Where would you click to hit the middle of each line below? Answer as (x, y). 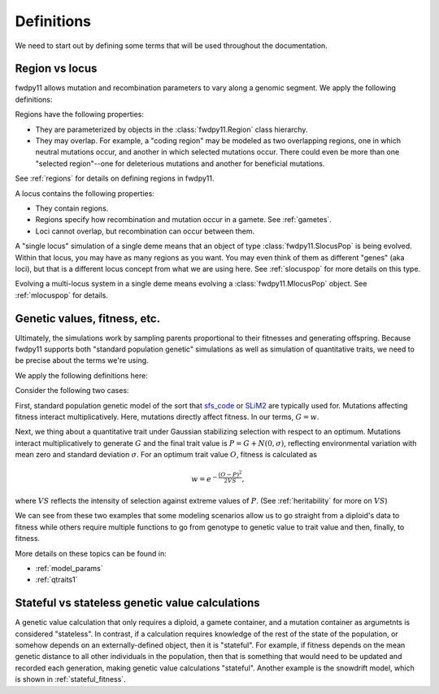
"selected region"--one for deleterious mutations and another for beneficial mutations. (180, 164)
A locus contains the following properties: (85, 193)
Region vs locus (56, 69)
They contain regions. (72, 208)
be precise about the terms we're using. (82, 360)
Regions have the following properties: (80, 115)
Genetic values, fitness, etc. (88, 319)
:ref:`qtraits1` (57, 580)
